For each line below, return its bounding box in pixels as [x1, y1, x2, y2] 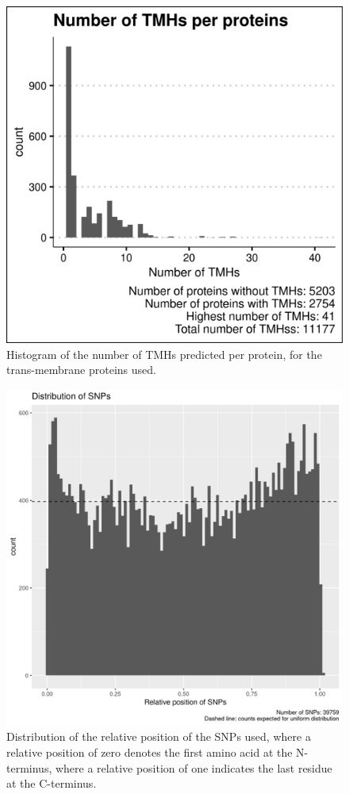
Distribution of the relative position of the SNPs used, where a [6, 728, 311, 745]
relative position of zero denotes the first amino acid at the [6, 743, 293, 760]
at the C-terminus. [6, 775, 97, 792]
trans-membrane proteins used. [6, 361, 156, 378]
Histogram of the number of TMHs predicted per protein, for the [6, 345, 322, 362]
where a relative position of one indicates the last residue [55, 759, 332, 776]
